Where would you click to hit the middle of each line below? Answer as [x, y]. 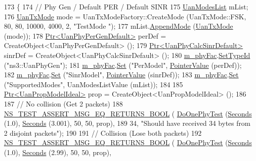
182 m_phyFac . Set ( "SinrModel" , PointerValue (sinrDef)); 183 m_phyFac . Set [121, 75]
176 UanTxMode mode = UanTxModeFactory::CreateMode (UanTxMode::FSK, [125, 16]
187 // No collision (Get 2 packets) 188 [64, 103]
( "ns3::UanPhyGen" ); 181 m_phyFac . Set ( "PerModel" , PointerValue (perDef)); [123, 65]
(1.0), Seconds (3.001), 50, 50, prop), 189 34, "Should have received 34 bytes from [127, 123]
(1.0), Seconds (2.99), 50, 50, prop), [58, 152]
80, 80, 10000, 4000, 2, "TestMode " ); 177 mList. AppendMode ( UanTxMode [119, 26]
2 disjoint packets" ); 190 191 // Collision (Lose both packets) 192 [103, 133]
